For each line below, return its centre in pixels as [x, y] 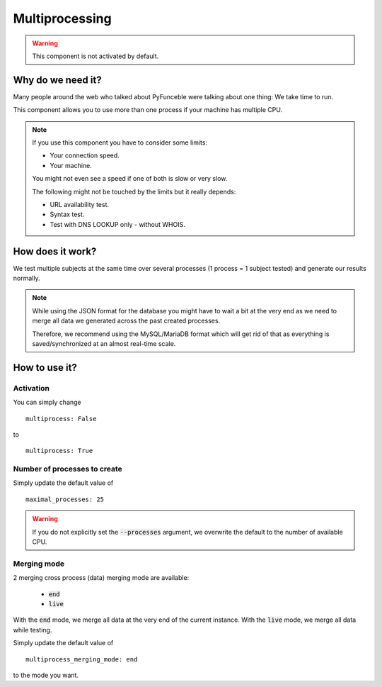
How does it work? [55, 251]
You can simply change [47, 402]
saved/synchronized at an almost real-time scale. [104, 343]
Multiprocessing [63, 18]
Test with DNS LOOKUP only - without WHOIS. [117, 224]
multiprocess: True [59, 451]
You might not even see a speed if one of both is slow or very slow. [130, 179]
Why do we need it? [57, 80]
